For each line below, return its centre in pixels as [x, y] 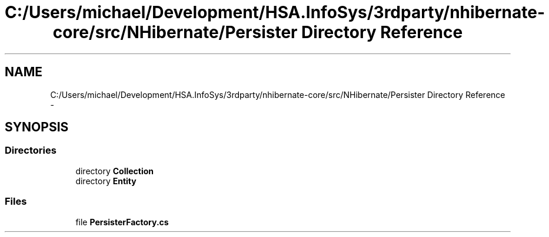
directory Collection [115, 171]
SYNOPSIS [37, 127]
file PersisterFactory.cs [122, 222]
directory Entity [106, 181]
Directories [31, 150]
